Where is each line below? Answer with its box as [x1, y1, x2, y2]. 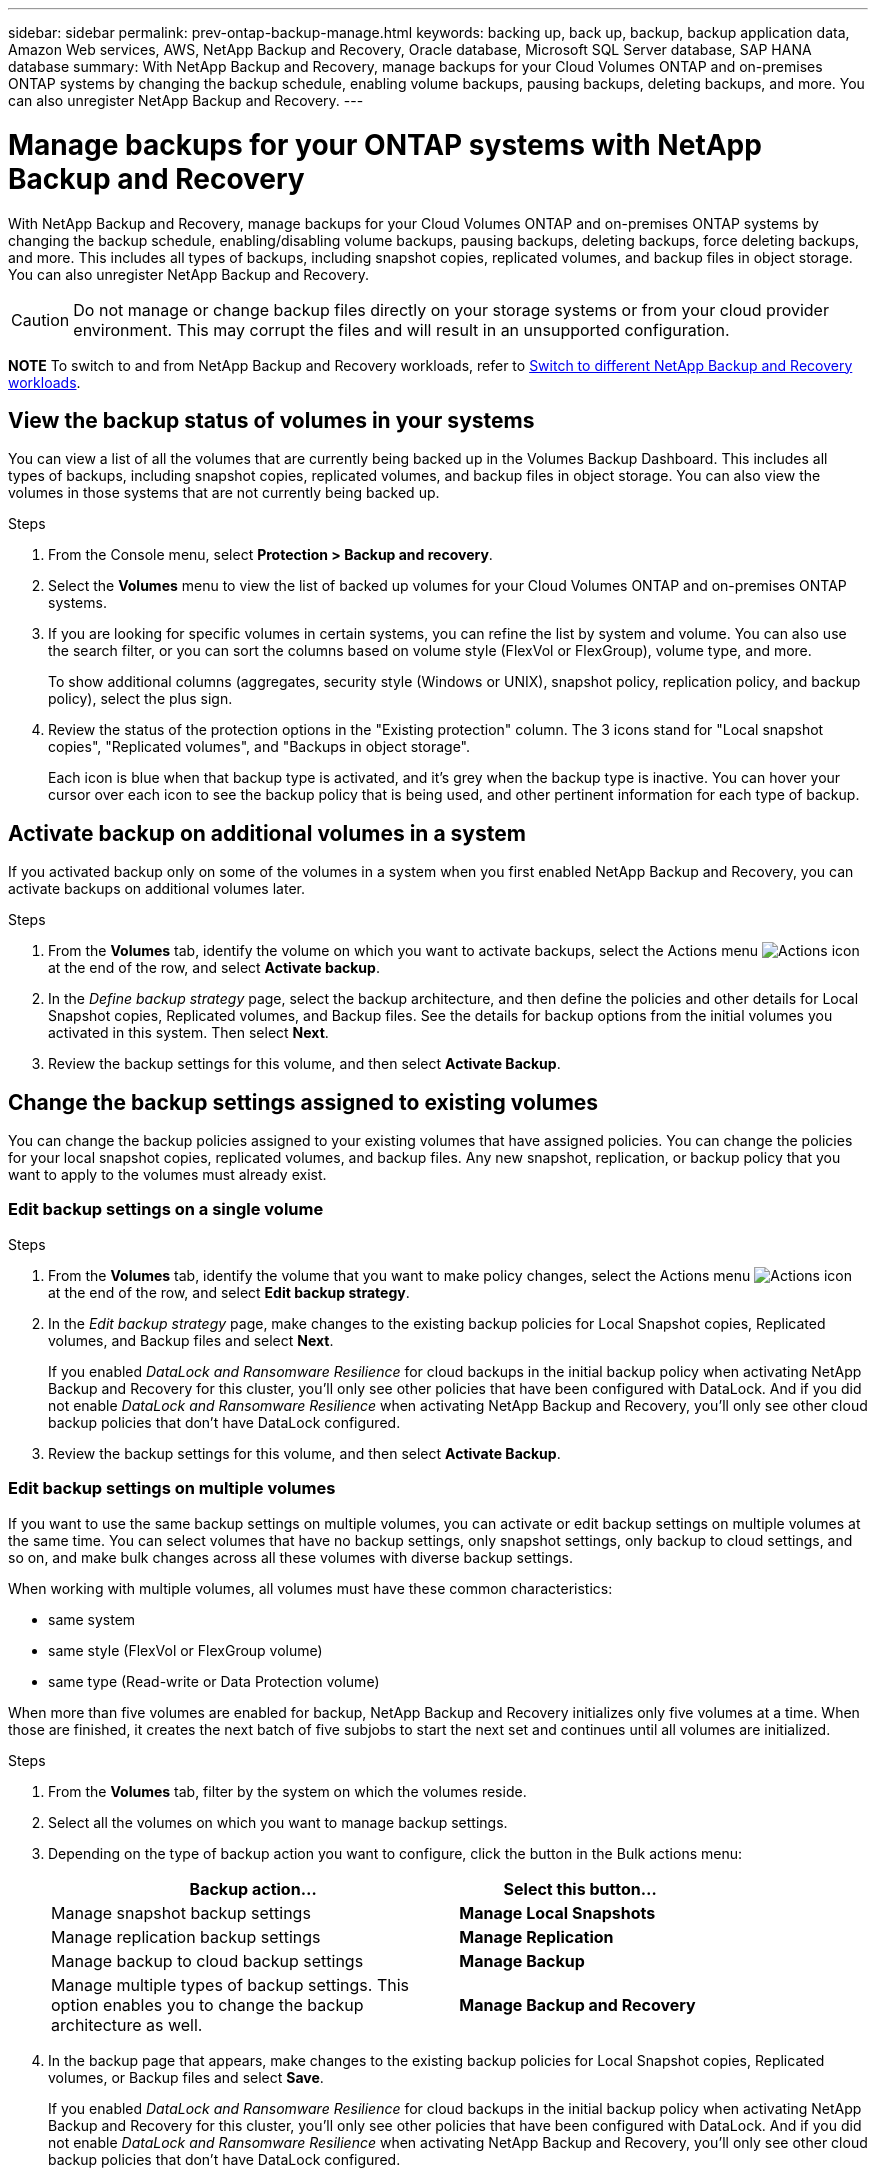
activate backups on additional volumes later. [8, 880, 305, 898]
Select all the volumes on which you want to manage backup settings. [48, 1813, 508, 1831]
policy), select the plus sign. [48, 690, 233, 708]
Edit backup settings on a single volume [8, 1199, 324, 1220]
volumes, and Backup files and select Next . [48, 1331, 334, 1349]
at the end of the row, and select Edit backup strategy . [48, 1283, 410, 1301]
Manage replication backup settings [51, 1926, 321, 1947]
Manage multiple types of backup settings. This [51, 1974, 409, 1995]
